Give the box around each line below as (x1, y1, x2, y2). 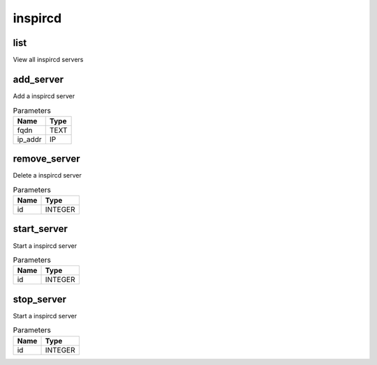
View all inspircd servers (13, 56, 84, 64)
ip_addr (17, 134, 42, 144)
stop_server (13, 293, 66, 305)
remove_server (13, 153, 80, 165)
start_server (13, 223, 68, 235)
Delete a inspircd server (13, 171, 82, 180)
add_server (13, 73, 64, 85)
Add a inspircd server (13, 91, 75, 100)
